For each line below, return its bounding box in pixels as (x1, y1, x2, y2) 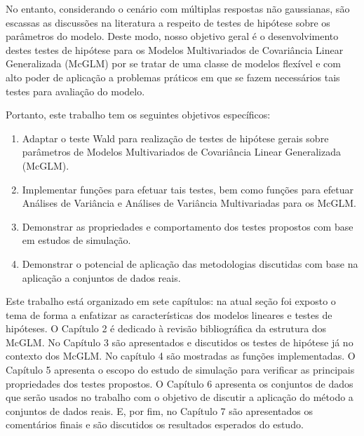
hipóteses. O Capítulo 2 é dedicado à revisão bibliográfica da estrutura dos (6, 321, 327, 336)
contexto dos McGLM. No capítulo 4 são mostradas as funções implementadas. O (6, 348, 356, 363)
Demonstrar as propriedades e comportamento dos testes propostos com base (22, 219, 353, 233)
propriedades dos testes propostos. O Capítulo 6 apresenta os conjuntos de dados (6, 376, 353, 390)
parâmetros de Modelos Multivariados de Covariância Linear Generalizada (22, 144, 342, 159)
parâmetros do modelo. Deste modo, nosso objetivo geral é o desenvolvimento (6, 29, 339, 43)
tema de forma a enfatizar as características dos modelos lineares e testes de (6, 307, 332, 322)
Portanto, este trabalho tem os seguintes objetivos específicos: (6, 107, 271, 122)
